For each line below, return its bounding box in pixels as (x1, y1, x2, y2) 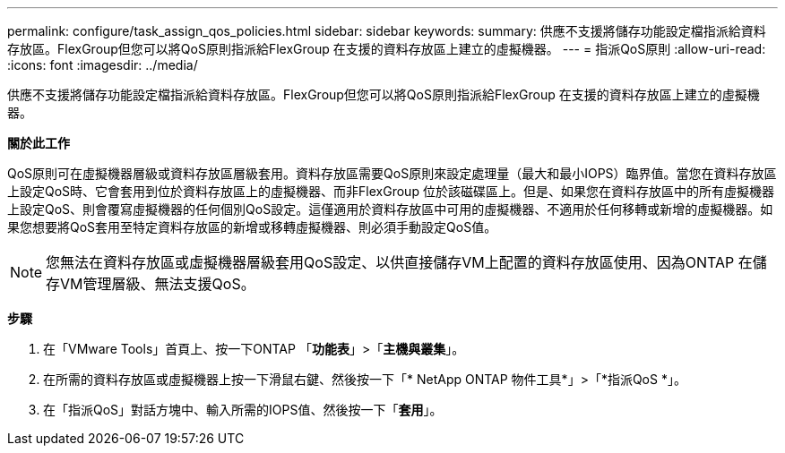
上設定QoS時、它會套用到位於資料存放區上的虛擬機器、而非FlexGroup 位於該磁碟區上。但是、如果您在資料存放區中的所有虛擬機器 (7, 184, 774, 199)
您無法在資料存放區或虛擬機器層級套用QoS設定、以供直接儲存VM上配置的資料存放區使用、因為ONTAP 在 (46, 253, 753, 271)
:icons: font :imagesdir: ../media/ (7, 57, 198, 73)
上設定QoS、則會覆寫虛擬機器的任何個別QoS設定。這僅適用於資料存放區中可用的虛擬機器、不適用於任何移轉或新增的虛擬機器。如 (7, 201, 773, 217)
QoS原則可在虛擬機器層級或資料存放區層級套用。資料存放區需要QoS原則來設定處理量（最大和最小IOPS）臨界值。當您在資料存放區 (7, 166, 777, 181)
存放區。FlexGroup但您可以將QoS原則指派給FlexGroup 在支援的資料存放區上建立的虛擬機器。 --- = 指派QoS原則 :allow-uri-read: (7, 41, 766, 56)
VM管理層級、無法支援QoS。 (60, 275, 255, 293)
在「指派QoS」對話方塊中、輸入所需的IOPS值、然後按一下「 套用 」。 (43, 402, 443, 417)
